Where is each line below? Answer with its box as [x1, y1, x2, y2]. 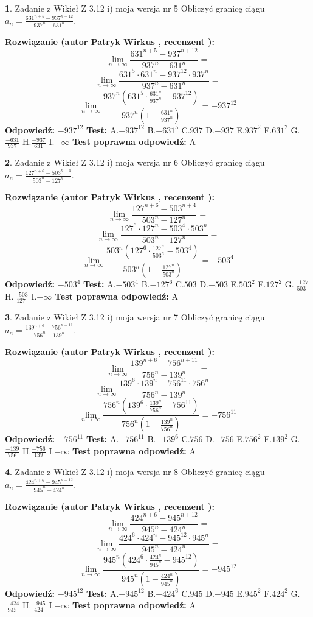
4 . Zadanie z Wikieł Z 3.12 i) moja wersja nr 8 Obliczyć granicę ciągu [5, 465, 265, 478]
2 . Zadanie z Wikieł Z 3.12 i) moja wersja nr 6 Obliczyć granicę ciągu [5, 156, 265, 169]
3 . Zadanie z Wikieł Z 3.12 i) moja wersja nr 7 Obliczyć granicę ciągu [5, 311, 265, 323]
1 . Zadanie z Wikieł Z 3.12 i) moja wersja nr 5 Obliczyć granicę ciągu [5, 2, 265, 14]
